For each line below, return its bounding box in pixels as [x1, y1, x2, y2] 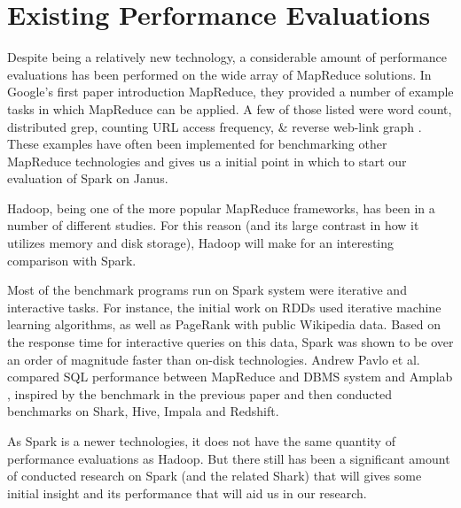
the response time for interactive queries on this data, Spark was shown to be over [7, 333, 454, 351]
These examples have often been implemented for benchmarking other [7, 135, 387, 153]
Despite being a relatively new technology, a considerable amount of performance [7, 48, 447, 66]
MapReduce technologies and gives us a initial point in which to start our [7, 151, 407, 170]
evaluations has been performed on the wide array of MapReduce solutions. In [7, 65, 432, 83]
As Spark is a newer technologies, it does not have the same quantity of [7, 432, 395, 450]
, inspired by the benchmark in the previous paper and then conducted [7, 384, 392, 403]
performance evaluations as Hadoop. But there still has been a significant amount [7, 449, 450, 467]
